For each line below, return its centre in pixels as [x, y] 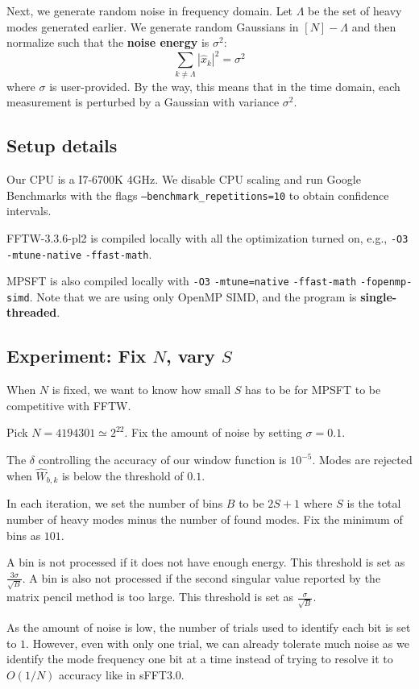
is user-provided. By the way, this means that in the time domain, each [225, 86]
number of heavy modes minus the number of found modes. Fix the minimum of [205, 519]
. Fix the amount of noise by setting [213, 432]
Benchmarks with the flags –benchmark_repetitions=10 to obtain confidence [198, 195]
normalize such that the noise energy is [108, 42]
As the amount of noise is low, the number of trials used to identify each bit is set [209, 627]
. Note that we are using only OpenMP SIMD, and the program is [193, 296]
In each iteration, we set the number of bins [115, 503]
